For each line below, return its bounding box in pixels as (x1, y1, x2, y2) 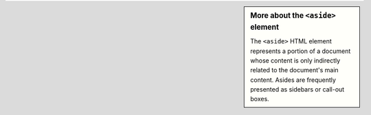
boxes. (250, 95, 269, 103)
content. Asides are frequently (250, 76, 337, 84)
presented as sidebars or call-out (250, 85, 345, 94)
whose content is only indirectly (250, 56, 341, 65)
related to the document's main (250, 66, 339, 74)
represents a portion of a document (250, 47, 351, 55)
